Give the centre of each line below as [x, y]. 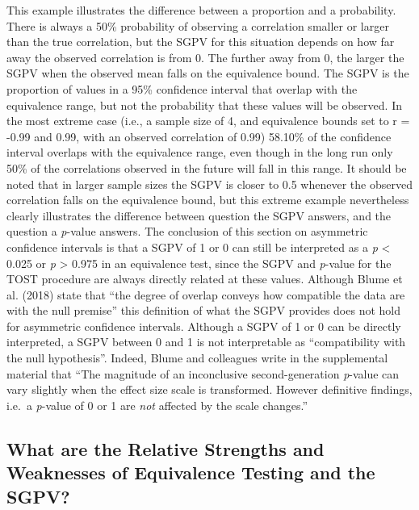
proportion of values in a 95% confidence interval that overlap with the [182, 88]
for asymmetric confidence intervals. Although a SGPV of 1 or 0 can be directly [204, 326]
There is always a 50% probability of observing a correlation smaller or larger [198, 25]
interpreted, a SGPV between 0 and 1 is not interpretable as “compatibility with [206, 342]
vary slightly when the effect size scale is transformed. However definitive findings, [209, 389]
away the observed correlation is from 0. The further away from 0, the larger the [205, 57]
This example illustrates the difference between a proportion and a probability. [201, 10]
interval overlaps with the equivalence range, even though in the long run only [200, 152]
